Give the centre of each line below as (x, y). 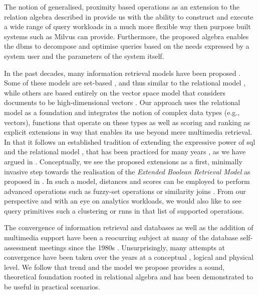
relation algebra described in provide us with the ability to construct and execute (129, 16)
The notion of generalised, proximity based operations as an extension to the (122, 7)
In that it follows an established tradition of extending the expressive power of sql (130, 141)
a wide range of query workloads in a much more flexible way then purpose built (127, 26)
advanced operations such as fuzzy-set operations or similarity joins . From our (125, 191)
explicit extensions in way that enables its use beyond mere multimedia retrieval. (128, 132)
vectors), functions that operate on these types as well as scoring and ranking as (127, 122)
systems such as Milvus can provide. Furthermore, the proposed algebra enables (126, 36)
